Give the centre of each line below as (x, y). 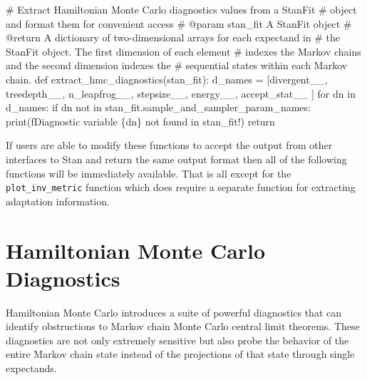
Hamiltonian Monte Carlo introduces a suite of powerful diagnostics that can (174, 312)
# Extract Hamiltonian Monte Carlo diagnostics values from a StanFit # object (181, 9)
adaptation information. (58, 201)
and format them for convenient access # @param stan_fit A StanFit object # (179, 23)
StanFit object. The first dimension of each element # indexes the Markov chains (183, 51)
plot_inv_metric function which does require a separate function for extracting (181, 187)
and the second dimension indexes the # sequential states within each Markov (177, 65)
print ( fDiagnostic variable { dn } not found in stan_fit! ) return (140, 121)
